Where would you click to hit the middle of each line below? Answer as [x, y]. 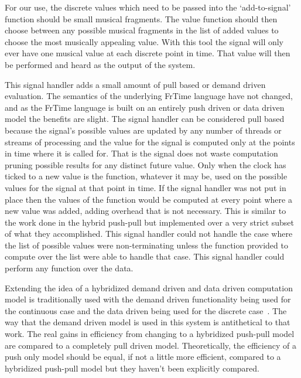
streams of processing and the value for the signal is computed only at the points [150, 142]
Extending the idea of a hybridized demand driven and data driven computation [149, 287]
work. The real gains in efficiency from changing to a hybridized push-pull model [150, 334]
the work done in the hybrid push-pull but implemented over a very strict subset [150, 222]
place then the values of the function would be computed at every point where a [148, 199]
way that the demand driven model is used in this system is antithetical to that [148, 322]
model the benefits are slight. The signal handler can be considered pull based [145, 119]
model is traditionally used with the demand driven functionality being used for [148, 299]
